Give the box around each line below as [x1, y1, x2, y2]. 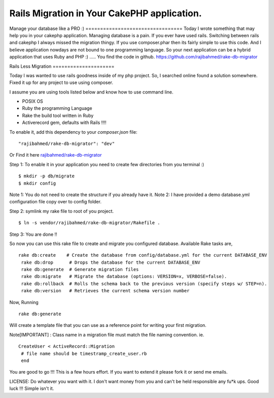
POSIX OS [22, 98, 43, 104]
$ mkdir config [18, 180, 56, 186]
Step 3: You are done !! [9, 231, 58, 237]
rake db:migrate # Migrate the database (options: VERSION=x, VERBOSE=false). [21, 273, 227, 280]
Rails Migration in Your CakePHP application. [9, 8, 202, 19]
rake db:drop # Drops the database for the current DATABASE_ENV [21, 259, 200, 265]
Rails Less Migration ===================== [9, 63, 115, 69]
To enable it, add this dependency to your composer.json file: [9, 129, 138, 135]
